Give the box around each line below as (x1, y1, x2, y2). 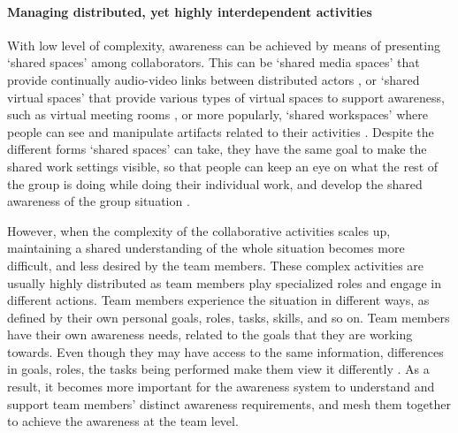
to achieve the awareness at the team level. (7, 412, 239, 430)
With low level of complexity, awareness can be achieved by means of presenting (7, 35, 440, 54)
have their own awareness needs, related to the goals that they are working (7, 325, 413, 344)
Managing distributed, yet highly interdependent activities (7, 2, 372, 20)
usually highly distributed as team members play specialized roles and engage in (7, 273, 441, 292)
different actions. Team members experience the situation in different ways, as (7, 291, 430, 309)
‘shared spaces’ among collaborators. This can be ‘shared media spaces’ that (7, 53, 420, 72)
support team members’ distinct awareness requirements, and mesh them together (7, 394, 451, 413)
